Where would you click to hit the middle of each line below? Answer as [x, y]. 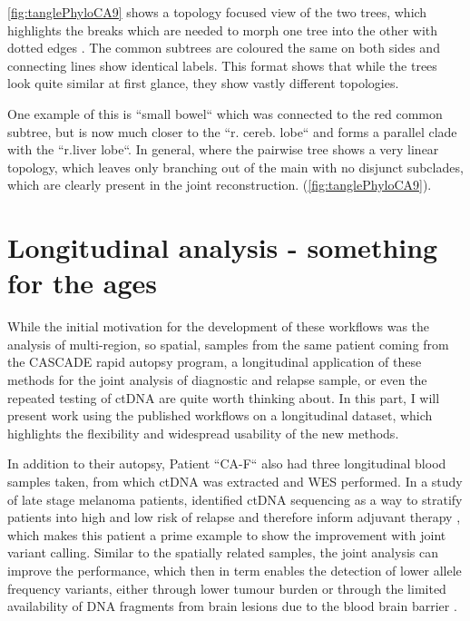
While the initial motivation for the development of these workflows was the [219, 326]
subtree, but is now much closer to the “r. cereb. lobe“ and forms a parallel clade [232, 131]
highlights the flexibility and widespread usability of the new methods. [203, 433]
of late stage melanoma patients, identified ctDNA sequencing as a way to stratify [235, 499]
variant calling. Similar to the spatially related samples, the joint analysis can [223, 552]
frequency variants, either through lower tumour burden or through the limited [227, 588]
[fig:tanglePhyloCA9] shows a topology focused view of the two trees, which [217, 12]
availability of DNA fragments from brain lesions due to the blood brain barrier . [232, 606]
